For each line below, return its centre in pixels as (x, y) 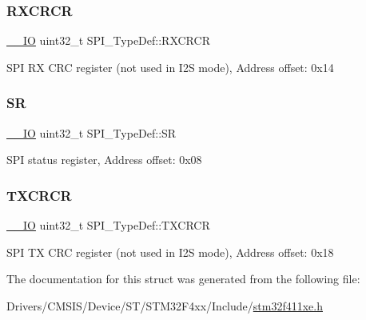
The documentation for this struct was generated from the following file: (183, 279)
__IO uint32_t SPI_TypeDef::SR (91, 132)
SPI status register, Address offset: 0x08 (104, 160)
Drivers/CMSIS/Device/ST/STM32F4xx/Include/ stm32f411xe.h (165, 305)
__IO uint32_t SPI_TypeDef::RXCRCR (108, 40)
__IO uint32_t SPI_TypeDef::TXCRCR (108, 225)
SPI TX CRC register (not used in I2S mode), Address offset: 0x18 (170, 252)
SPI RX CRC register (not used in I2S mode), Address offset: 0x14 (170, 67)
